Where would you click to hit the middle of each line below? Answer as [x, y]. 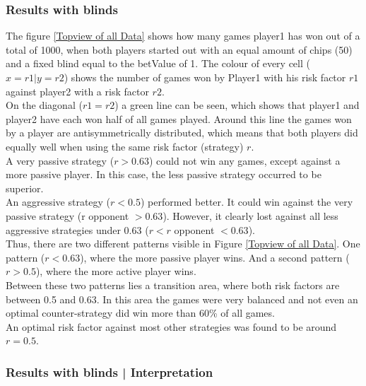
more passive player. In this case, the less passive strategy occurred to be [164, 174]
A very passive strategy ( [60, 160]
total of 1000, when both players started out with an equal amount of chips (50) [179, 49]
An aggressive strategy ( [58, 202]
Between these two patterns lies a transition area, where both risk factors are [173, 285]
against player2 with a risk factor [77, 91]
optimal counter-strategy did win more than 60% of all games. [140, 313]
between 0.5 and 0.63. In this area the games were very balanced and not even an [182, 299]
